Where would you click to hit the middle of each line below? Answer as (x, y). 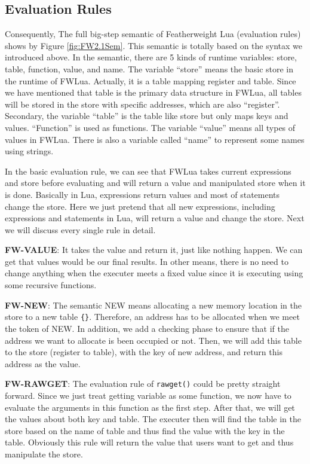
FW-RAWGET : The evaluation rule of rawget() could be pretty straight (143, 384)
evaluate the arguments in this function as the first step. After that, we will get (150, 407)
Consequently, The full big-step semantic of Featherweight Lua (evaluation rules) (153, 34)
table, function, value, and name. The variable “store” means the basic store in (149, 68)
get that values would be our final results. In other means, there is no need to (147, 261)
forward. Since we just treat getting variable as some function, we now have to (148, 395)
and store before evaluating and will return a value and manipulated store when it (155, 183)
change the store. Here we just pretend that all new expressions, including (140, 206)
